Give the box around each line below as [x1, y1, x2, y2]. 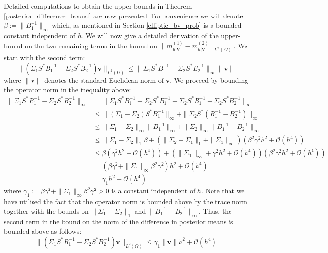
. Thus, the [198, 206, 232, 216]
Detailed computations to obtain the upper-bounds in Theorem [4, 1, 192, 11]
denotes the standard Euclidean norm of [44, 75, 164, 85]
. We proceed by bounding [170, 75, 248, 85]
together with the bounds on [4, 206, 89, 216]
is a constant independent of [111, 186, 196, 196]
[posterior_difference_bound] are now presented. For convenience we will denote [4, 10, 243, 20]
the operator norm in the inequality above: [4, 84, 131, 95]
